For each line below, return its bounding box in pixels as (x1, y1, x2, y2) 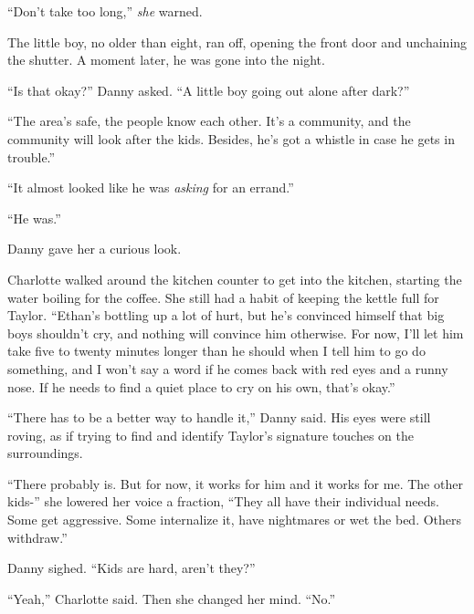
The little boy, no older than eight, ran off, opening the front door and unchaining (7, 32, 468, 51)
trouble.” (7, 147, 56, 166)
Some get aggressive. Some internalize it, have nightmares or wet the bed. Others (7, 510, 462, 529)
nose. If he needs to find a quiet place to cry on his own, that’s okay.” (7, 377, 395, 396)
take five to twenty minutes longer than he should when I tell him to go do (7, 341, 426, 360)
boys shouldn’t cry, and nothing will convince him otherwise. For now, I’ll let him (7, 323, 464, 342)
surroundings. (7, 443, 83, 463)
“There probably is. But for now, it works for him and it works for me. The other (7, 474, 463, 493)
